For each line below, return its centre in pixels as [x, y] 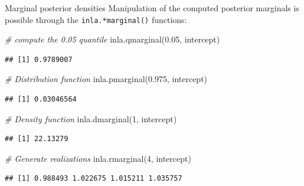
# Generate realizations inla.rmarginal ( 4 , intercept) [98, 158]
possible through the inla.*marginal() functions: [96, 19]
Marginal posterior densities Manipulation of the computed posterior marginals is [152, 8]
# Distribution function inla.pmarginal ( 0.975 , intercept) [106, 79]
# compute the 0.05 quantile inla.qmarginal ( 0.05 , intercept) [112, 39]
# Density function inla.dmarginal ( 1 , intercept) [91, 118]
